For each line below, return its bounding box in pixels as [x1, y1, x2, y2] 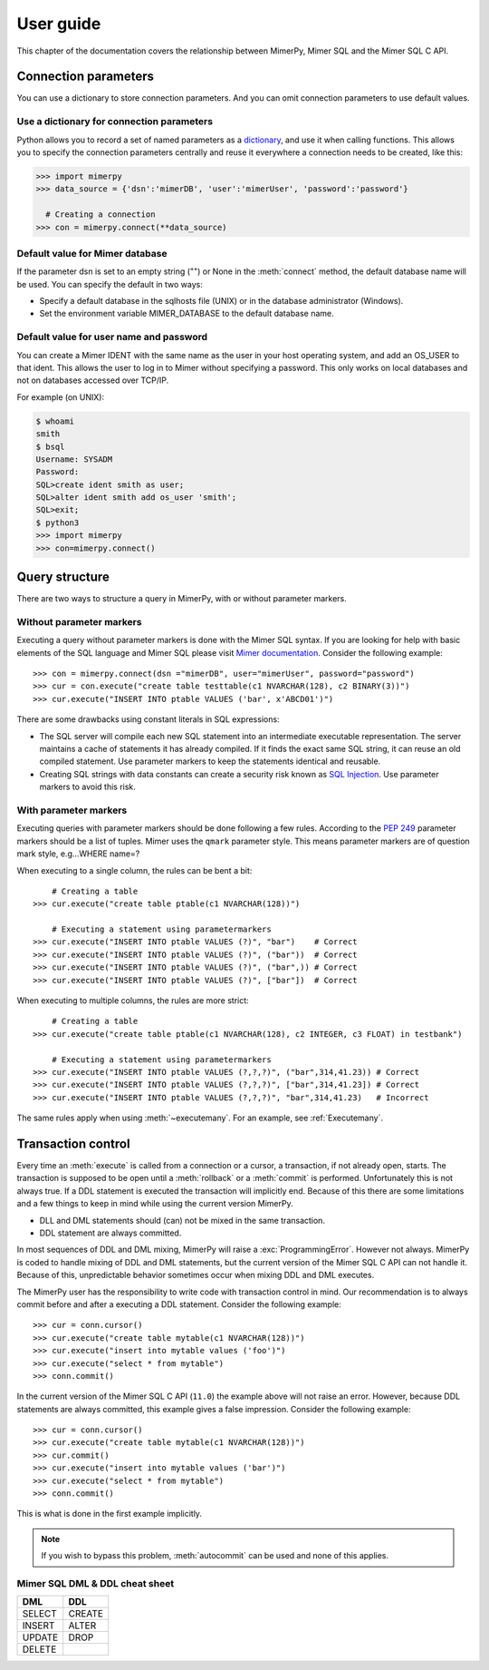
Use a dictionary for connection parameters [16, 115, 213, 128]
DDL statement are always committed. [39, 1227, 182, 1238]
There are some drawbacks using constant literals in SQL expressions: [16, 714, 280, 725]
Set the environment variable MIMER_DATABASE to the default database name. [39, 308, 334, 319]
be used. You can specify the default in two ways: [16, 278, 204, 289]
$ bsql [35, 441, 65, 452]
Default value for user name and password [16, 331, 208, 344]
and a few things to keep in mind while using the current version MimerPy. [16, 1198, 293, 1209]
